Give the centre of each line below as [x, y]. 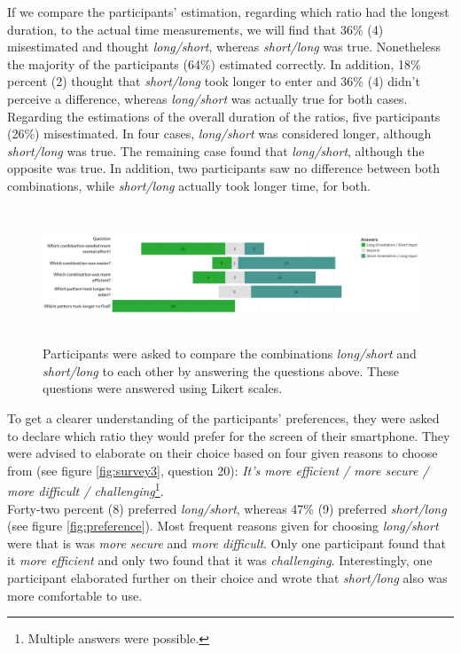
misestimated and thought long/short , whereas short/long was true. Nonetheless [224, 47]
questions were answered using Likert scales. [163, 388]
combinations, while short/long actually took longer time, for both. [189, 185]
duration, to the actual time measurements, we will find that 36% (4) [195, 29]
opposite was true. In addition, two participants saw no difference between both [224, 168]
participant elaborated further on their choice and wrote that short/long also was [227, 578]
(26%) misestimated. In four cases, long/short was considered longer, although [219, 134]
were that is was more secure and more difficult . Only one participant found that [227, 543]
